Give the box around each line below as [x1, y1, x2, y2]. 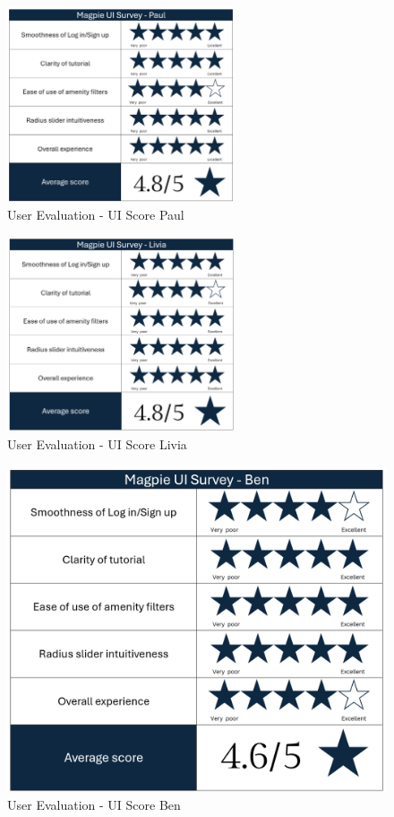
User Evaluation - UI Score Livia [7, 435, 187, 453]
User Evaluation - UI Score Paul [7, 205, 184, 224]
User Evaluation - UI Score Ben [7, 795, 181, 813]
